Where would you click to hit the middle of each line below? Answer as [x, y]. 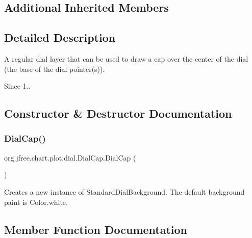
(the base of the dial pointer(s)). [55, 69]
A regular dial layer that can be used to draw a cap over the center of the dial [126, 58]
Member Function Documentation [96, 229]
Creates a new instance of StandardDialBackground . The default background [124, 191]
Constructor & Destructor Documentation [118, 113]
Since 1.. [17, 86]
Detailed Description [60, 37]
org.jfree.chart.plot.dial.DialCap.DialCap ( [70, 157]
